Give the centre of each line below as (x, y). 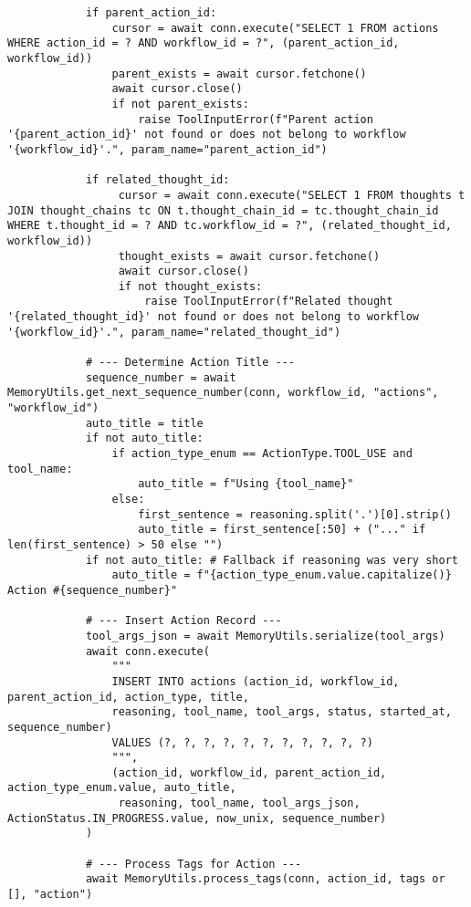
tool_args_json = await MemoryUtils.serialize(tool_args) (265, 636)
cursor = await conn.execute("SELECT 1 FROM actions (275, 28)
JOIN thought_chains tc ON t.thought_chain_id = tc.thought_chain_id (223, 210)
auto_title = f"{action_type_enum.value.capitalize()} (282, 575)
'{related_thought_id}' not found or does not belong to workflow (214, 317)
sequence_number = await (161, 377)
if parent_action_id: (151, 13)
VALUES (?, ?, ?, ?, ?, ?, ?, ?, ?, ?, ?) (242, 742)
